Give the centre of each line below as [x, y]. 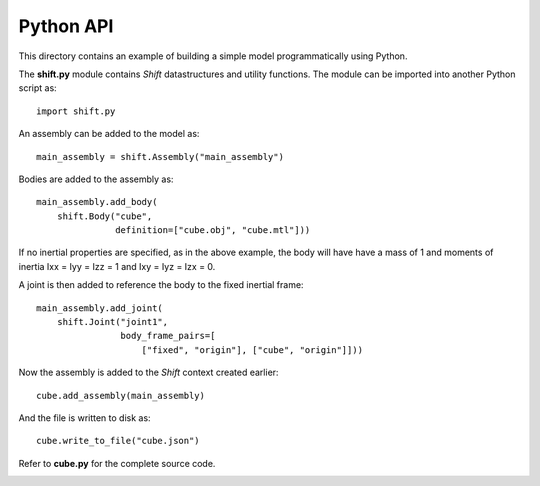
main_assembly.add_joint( [100, 308]
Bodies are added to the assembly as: [96, 179]
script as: [37, 88]
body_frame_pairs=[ [168, 336]
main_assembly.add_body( [97, 202]
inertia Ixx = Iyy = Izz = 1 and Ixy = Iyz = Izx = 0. [117, 266]
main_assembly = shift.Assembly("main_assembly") [160, 156]
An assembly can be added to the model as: [109, 134]
